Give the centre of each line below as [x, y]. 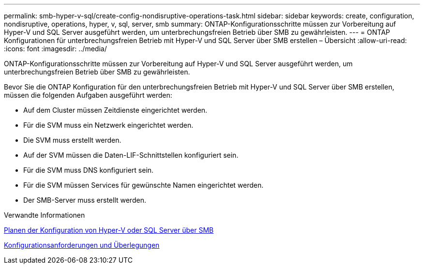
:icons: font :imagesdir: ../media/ [55, 49]
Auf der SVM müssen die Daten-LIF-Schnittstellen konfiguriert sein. [131, 155]
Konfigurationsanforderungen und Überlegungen [82, 245]
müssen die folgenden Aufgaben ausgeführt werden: [88, 95]
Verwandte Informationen [45, 215]
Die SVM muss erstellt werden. [72, 140]
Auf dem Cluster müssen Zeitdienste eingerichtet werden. [115, 110]
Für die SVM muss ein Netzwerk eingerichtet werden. [108, 125]
